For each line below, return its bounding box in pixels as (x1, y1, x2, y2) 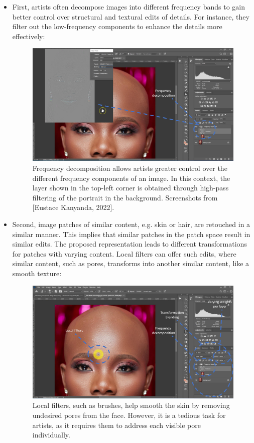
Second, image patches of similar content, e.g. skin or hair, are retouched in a (12, 219, 250, 230)
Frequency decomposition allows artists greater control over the (32, 163, 227, 173)
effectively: (12, 31, 45, 41)
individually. (32, 429, 70, 440)
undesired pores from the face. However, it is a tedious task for (32, 409, 226, 420)
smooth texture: (12, 268, 62, 279)
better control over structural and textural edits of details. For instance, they (12, 11, 249, 22)
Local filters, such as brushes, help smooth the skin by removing (32, 400, 230, 410)
